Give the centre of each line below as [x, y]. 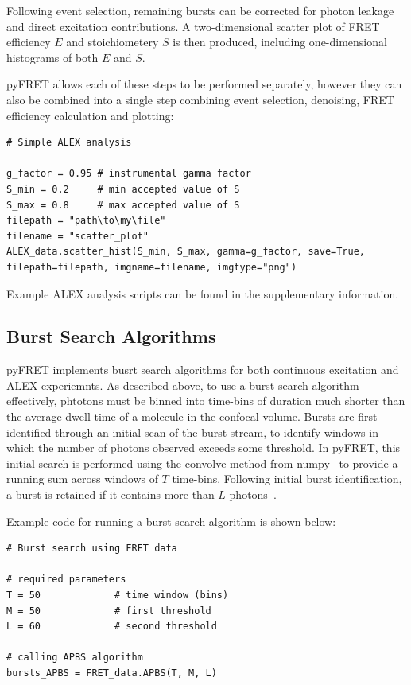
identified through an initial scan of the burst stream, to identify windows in [192, 432]
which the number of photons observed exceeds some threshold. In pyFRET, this [204, 448]
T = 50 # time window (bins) [118, 595]
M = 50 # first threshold [109, 611]
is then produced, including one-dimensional [280, 42]
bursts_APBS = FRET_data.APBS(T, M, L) [112, 673]
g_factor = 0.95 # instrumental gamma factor [129, 174]
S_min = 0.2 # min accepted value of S [123, 189]
